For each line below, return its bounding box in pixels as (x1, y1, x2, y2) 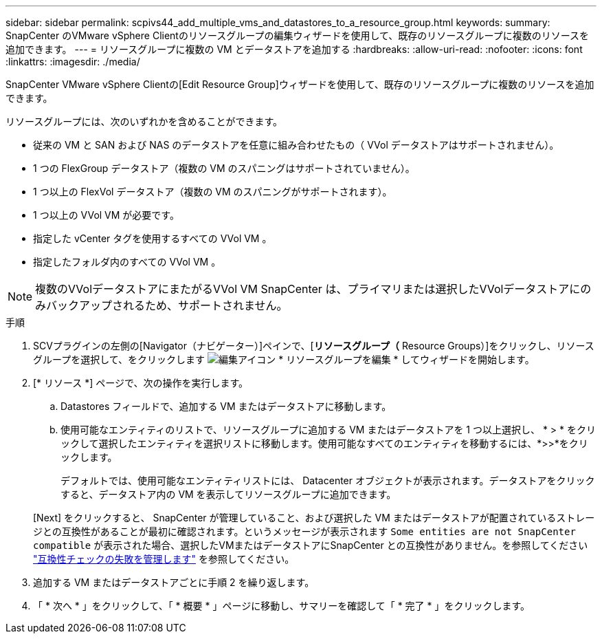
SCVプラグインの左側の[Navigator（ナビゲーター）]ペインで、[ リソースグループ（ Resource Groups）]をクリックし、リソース (33, 340, 594, 351)
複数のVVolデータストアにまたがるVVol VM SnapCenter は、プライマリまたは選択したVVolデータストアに (35, 282, 581, 296)
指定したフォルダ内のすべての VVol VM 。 (33, 256, 221, 268)
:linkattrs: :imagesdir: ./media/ (5, 56, 140, 67)
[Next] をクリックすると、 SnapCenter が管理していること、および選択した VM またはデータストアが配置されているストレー (33, 512, 595, 523)
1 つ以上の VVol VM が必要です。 (33, 209, 179, 221)
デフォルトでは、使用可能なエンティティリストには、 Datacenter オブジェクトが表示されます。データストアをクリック (60, 475, 595, 486)
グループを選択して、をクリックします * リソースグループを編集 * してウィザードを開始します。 (33, 354, 535, 365)
